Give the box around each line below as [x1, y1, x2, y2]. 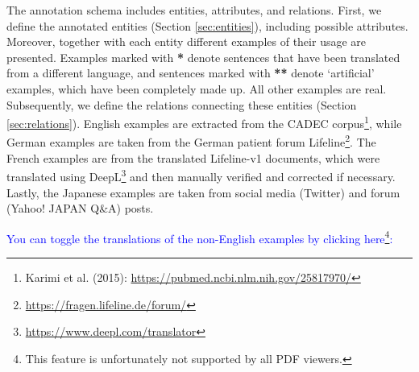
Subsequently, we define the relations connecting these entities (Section [6, 96, 357, 113]
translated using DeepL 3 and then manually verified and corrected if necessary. [6, 166, 396, 184]
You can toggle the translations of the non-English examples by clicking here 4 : [6, 227, 393, 246]
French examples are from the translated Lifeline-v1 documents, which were [6, 149, 380, 166]
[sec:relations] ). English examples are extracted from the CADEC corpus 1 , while [6, 113, 402, 131]
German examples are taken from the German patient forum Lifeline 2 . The [6, 131, 376, 151]
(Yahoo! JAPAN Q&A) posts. [6, 200, 154, 217]
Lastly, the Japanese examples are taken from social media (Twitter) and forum [6, 184, 400, 200]
